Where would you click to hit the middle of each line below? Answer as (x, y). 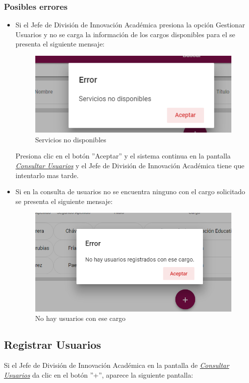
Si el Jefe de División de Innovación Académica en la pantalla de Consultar (117, 365)
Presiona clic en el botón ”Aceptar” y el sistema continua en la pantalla (123, 156)
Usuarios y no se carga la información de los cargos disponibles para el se (125, 34)
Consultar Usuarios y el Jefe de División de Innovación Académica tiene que (130, 165)
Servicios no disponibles (71, 139)
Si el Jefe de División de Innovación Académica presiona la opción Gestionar (130, 25)
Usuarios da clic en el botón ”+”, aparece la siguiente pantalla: (99, 374)
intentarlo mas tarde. (47, 175)
